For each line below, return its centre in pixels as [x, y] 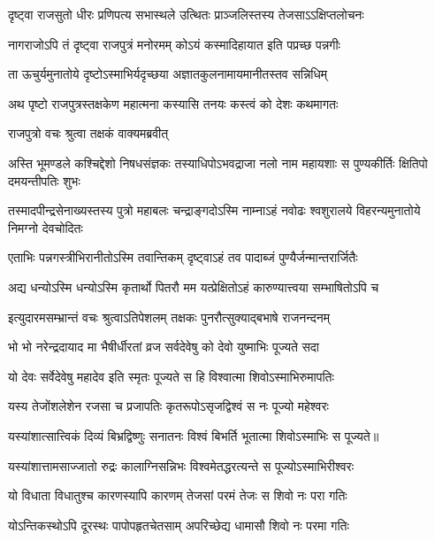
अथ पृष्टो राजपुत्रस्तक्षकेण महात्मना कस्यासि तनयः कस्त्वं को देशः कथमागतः [173, 103]
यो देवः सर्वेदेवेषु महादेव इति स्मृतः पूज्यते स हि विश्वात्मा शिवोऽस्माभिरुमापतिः [171, 376]
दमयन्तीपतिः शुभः [44, 180]
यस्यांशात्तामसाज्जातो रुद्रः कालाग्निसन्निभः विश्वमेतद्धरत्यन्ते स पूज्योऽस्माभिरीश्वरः [181, 465]
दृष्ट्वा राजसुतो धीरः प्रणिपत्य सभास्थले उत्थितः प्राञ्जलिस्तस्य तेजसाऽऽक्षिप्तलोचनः [186, 14]
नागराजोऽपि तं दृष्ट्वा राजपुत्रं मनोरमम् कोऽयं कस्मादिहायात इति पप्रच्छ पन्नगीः [174, 44]
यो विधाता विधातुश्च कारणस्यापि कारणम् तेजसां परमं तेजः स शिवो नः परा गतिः [178, 495]
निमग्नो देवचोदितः [46, 227]
